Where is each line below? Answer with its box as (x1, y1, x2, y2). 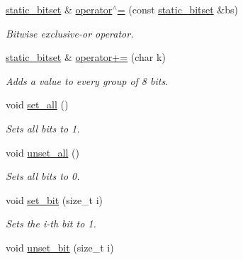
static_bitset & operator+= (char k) (6, 50, 166, 64)
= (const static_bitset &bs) (117, 2, 238, 16)
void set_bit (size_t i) (6, 192, 103, 207)
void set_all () (6, 97, 69, 112)
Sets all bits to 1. (6, 120, 80, 135)
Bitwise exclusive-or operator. (6, 26, 134, 40)
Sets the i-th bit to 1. (6, 216, 96, 231)
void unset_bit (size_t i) (6, 239, 114, 254)
